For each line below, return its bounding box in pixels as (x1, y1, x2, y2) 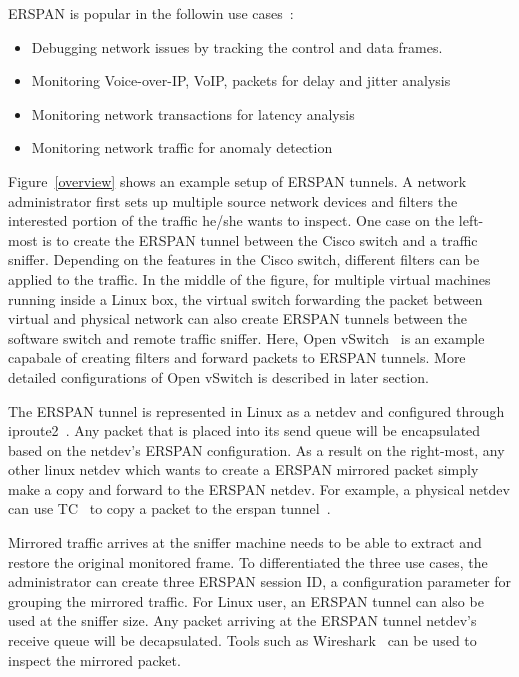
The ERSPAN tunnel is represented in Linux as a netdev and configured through (8, 400, 505, 421)
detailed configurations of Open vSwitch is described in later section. (8, 366, 429, 387)
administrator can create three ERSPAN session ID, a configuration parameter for (8, 571, 512, 592)
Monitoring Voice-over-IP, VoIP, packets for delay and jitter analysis (31, 70, 451, 91)
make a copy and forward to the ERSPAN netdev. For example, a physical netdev (8, 478, 510, 499)
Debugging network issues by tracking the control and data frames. (31, 36, 443, 57)
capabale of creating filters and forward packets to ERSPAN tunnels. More (8, 347, 466, 368)
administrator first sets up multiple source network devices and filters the (8, 190, 458, 211)
